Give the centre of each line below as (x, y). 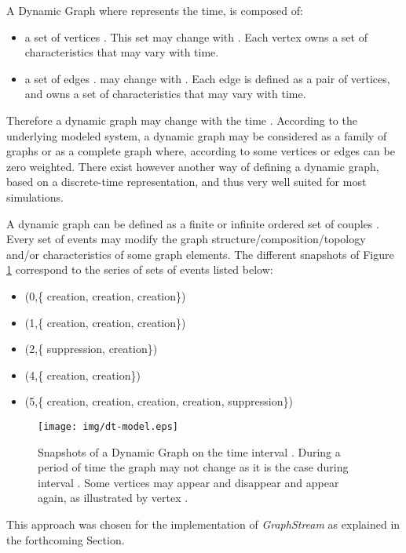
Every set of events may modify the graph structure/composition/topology (186, 239)
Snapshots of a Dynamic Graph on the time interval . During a (189, 451)
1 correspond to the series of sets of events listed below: (140, 269)
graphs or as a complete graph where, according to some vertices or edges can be (201, 151)
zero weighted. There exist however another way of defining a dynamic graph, (193, 166)
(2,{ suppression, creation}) (91, 349)
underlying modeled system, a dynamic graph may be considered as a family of (197, 135)
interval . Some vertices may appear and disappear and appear (188, 482)
